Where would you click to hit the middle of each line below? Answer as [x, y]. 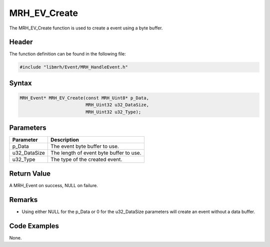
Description [65, 140]
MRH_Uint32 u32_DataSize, [117, 105]
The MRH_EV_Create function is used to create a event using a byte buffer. [86, 28]
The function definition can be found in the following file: [67, 54]
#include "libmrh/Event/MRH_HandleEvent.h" [74, 67]
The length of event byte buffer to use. [96, 153]
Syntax [20, 83]
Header [21, 42]
